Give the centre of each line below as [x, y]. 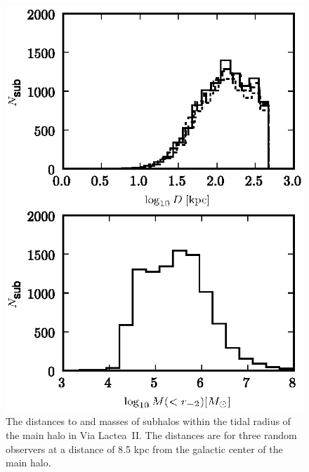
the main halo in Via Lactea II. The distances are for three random [151, 434]
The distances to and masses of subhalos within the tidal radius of [148, 421]
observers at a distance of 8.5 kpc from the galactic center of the [144, 449]
